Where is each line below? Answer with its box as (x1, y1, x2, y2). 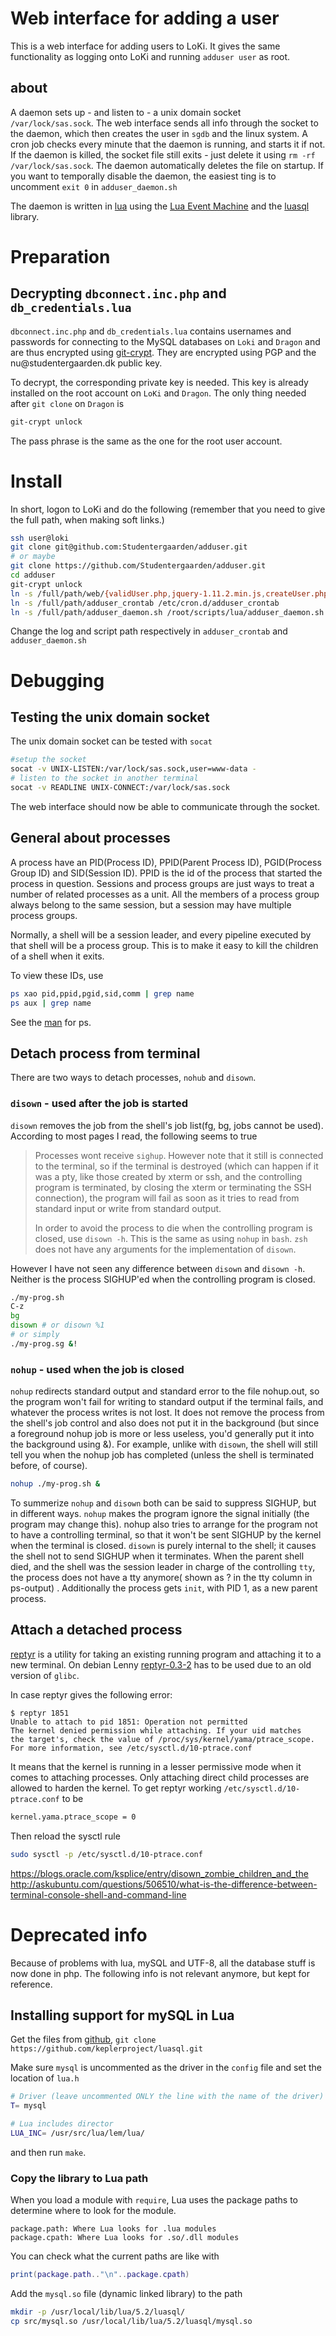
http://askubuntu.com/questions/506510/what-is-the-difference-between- (10, 1878, 318, 1890)
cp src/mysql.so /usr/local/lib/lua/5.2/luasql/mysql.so (10, 2316, 253, 2326)
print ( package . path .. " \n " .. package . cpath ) (10, 2270, 190, 2280)
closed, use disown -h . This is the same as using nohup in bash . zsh (34, 1232, 308, 1244)
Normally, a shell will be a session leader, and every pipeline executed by (10, 928, 312, 941)
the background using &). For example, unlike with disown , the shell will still (10, 1438, 318, 1451)
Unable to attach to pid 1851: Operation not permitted (10, 1717, 248, 1727)
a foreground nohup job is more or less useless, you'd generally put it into (10, 1428, 315, 1440)
